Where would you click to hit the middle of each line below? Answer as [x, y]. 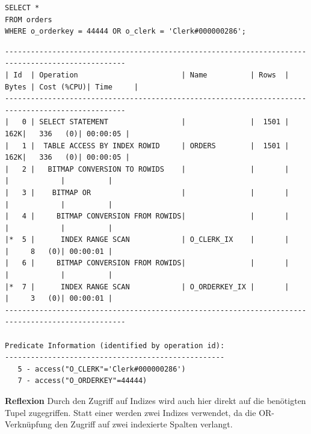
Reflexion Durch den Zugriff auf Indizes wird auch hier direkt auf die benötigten [155, 400]
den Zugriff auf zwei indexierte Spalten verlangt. [143, 424]
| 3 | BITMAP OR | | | [147, 192]
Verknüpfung [29, 424]
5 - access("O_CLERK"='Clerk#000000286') [102, 369]
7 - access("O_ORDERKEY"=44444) [82, 381]
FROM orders [29, 20]
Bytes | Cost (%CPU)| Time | [72, 87]
